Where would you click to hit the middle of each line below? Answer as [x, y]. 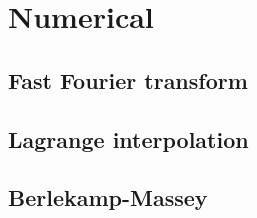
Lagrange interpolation [128, 138]
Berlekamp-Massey [108, 197]
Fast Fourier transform [128, 79]
